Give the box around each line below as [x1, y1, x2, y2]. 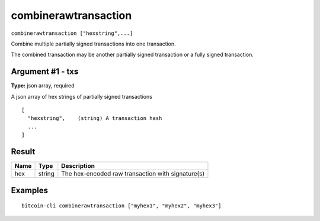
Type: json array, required [11, 82, 75, 89]
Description [61, 162, 95, 170]
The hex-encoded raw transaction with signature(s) [61, 170, 205, 178]
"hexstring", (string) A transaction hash [27, 115, 162, 122]
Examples [11, 185, 49, 195]
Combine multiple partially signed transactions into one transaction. [11, 40, 176, 47]
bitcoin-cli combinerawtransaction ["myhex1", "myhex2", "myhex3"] [21, 203, 222, 209]
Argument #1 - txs [11, 67, 79, 77]
